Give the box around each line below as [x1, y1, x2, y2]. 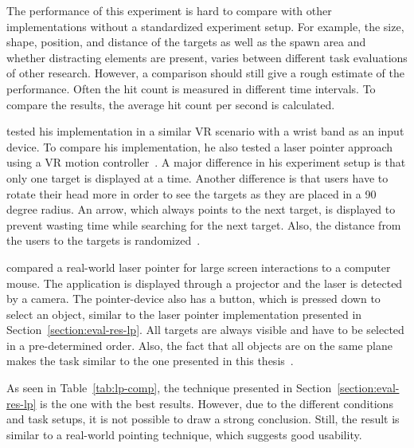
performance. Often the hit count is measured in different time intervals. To [6, 80, 376, 96]
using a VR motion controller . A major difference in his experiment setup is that [6, 154, 406, 171]
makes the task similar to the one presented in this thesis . [6, 352, 294, 369]
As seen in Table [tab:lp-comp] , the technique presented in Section [6, 379, 332, 396]
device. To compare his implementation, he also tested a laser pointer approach [6, 138, 393, 155]
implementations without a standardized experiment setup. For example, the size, [6, 18, 404, 34]
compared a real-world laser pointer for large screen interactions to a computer [6, 258, 391, 275]
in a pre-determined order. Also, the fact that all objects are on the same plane [6, 336, 393, 353]
